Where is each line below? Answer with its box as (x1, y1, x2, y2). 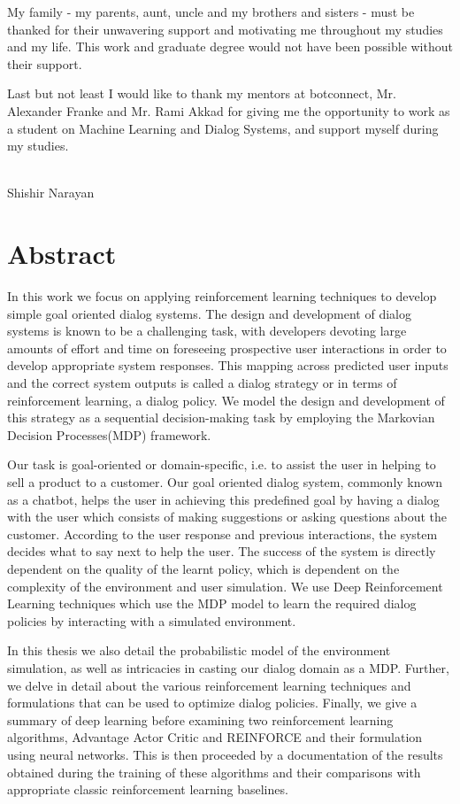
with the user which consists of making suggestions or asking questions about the (7, 507, 448, 526)
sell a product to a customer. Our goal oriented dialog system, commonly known (7, 473, 442, 491)
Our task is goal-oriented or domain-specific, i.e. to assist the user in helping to (7, 455, 436, 474)
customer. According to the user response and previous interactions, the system (7, 524, 438, 543)
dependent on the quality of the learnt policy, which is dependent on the (7, 559, 400, 577)
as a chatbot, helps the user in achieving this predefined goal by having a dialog (7, 490, 440, 508)
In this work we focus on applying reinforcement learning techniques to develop (7, 287, 437, 305)
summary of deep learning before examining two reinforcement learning (7, 710, 394, 729)
